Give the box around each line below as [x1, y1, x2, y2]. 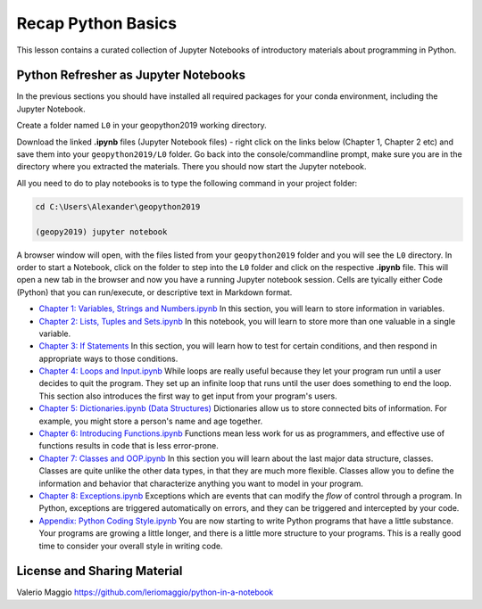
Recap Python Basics [16, 13, 178, 33]
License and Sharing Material [16, 564, 183, 579]
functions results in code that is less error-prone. [38, 440, 219, 451]
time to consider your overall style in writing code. [38, 540, 223, 551]
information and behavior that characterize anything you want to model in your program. [38, 478, 363, 489]
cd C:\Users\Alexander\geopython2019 [35, 202, 201, 211]
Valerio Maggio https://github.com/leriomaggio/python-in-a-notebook [16, 587, 274, 597]
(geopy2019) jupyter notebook [35, 226, 168, 236]
